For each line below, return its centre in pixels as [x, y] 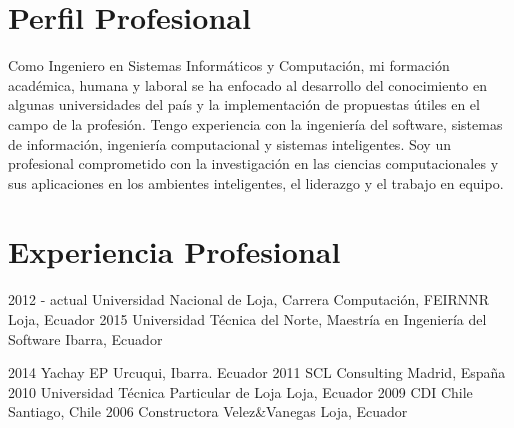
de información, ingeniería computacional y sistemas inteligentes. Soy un [229, 143]
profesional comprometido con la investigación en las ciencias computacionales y [253, 163]
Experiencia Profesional [174, 251]
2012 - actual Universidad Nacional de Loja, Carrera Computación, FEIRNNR [249, 299]
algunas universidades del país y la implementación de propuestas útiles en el [244, 104]
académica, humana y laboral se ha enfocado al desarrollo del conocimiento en [247, 84]
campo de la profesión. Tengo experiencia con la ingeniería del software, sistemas [255, 123]
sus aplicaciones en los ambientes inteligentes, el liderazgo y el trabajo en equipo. [256, 182]
